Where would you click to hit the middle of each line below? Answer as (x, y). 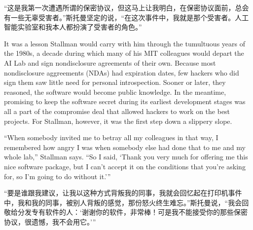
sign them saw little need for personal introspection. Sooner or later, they (115, 82)
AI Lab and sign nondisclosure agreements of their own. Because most (110, 62)
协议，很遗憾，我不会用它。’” (50, 221)
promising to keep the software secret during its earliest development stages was (125, 101)
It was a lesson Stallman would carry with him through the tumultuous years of (125, 43)
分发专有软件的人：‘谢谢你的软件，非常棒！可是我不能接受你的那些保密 (132, 212)
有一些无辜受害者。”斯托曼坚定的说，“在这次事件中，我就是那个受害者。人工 (126, 17)
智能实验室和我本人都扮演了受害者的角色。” (73, 27)
